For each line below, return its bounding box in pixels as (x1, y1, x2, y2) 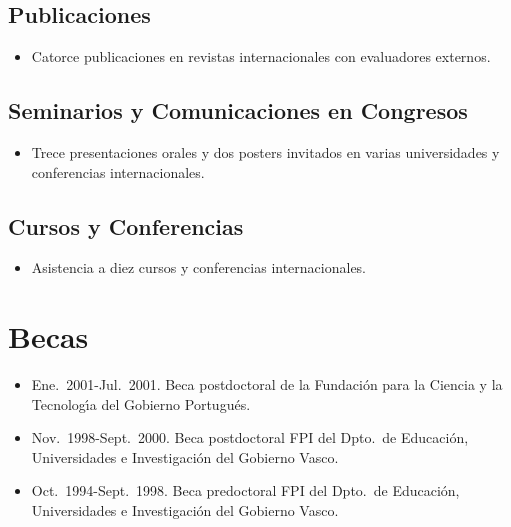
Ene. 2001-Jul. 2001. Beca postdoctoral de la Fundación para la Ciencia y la (31, 374, 503, 395)
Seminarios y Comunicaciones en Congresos (8, 95, 468, 126)
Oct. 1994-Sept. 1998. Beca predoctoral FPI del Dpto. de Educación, (31, 480, 460, 501)
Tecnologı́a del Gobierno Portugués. (31, 393, 251, 414)
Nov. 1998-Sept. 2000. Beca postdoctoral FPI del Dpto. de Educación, (31, 427, 469, 448)
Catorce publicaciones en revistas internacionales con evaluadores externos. (31, 46, 491, 67)
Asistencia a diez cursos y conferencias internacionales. (31, 257, 367, 278)
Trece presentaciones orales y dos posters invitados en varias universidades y (31, 142, 500, 162)
